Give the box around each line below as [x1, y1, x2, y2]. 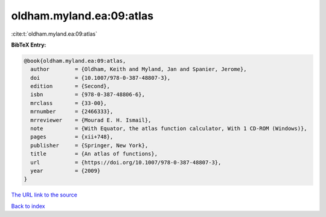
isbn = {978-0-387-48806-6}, [30, 91, 145, 98]
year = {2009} [30, 167, 101, 174]
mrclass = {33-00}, [30, 100, 107, 106]
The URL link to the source [11, 191, 78, 199]
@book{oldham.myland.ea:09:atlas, [24, 57, 126, 64]
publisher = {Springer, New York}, [30, 142, 149, 149]
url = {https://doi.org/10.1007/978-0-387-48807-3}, [30, 159, 222, 166]
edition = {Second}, [30, 83, 110, 90]
